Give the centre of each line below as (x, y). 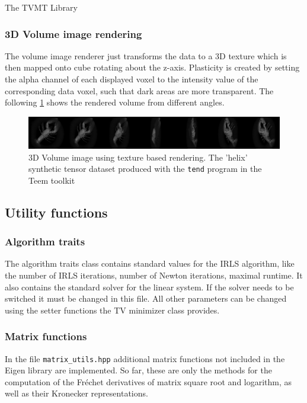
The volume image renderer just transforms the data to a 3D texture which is (146, 55)
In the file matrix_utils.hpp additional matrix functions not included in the (145, 358)
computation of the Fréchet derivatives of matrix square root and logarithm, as (148, 381)
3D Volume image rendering (73, 33)
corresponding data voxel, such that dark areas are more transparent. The (139, 90)
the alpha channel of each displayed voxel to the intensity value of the (132, 79)
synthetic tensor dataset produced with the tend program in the (145, 169)
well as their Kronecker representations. (76, 393)
